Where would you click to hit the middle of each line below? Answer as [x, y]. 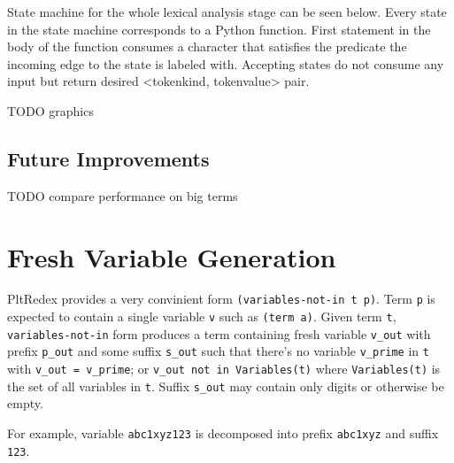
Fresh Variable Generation [172, 256]
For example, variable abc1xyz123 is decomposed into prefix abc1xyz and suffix [223, 433]
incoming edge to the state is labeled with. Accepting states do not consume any [226, 63]
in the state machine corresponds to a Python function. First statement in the [219, 29]
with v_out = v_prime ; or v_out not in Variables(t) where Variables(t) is [224, 369]
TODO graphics [50, 110]
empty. [25, 403]
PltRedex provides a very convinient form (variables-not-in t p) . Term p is [221, 299]
